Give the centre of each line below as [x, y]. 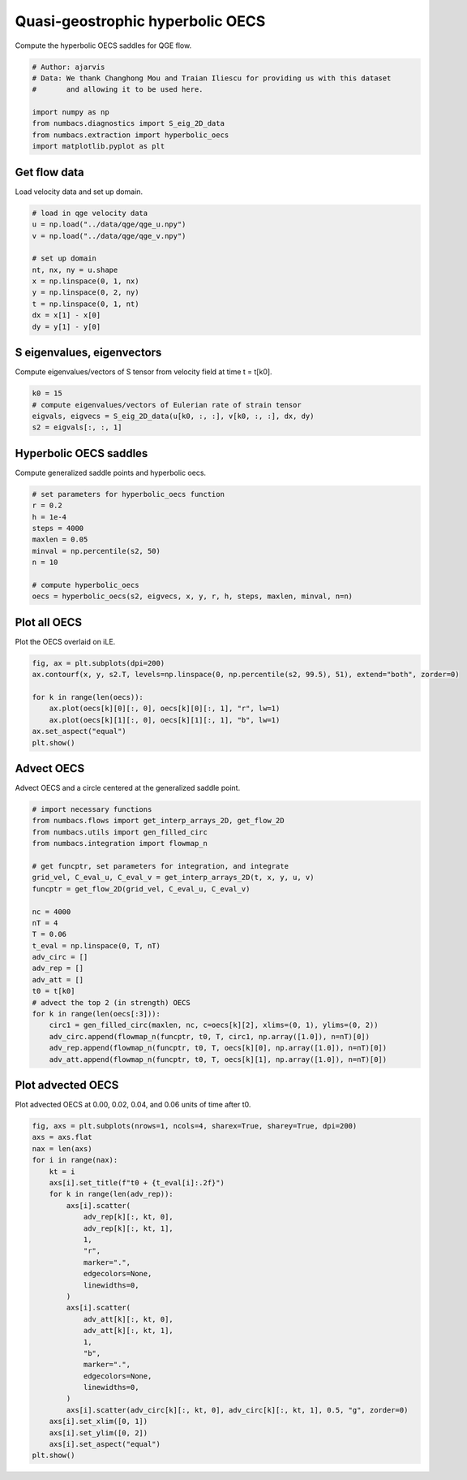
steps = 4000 [58, 528]
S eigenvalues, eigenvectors [88, 353]
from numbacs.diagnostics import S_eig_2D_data [128, 123]
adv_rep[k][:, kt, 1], [128, 1228]
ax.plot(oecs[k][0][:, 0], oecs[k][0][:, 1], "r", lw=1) [165, 709]
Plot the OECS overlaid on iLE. [65, 641]
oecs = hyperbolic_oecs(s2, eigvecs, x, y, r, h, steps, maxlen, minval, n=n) [192, 596]
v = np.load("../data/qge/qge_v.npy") [109, 236]
